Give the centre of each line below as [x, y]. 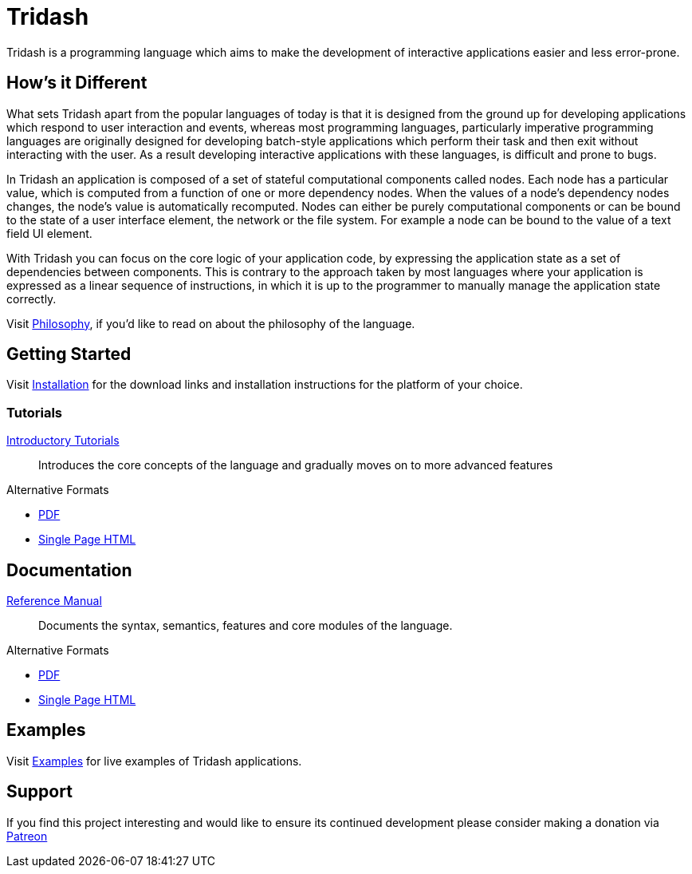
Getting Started [69, 354]
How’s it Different [77, 83]
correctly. [31, 299]
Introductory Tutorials [63, 441]
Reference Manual [54, 601]
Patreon [27, 836]
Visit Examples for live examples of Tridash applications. [154, 761]
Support [39, 792]
